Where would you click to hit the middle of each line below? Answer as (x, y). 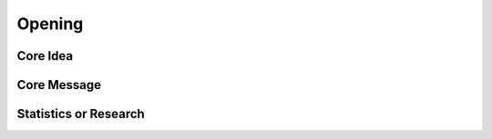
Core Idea (45, 56)
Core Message (59, 85)
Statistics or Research (81, 114)
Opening (50, 24)
